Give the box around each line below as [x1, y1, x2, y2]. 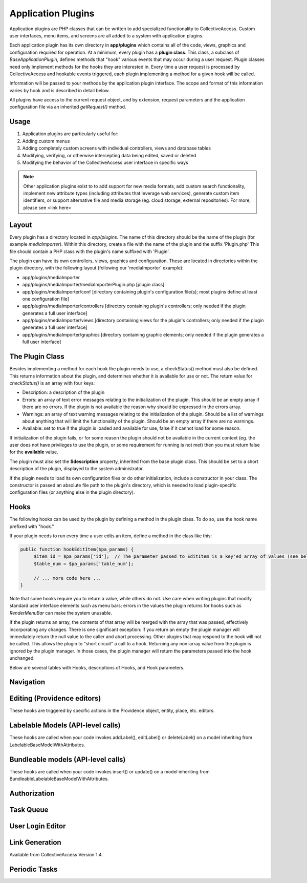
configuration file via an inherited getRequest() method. [9, 104, 126, 110]
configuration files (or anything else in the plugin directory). [9, 489, 135, 495]
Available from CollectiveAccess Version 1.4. [9, 852, 103, 857]
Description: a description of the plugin [22, 389, 105, 395]
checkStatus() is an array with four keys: [9, 380, 95, 386]
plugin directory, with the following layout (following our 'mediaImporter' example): [9, 265, 184, 271]
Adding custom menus [22, 138, 70, 144]
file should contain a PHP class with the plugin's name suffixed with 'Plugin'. [9, 248, 170, 255]
